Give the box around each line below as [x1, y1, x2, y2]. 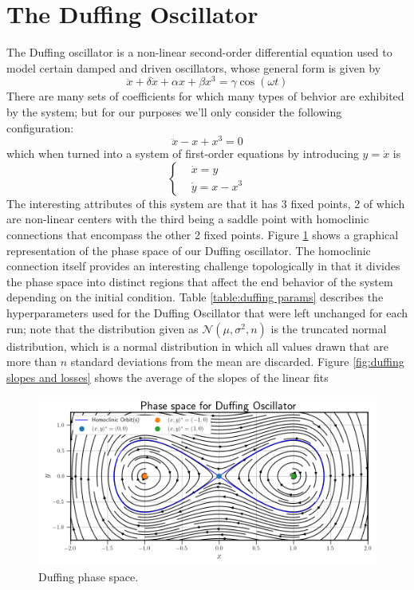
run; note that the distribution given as [6, 320, 199, 336]
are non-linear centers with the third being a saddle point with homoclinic [6, 210, 369, 227]
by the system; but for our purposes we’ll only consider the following [6, 103, 342, 120]
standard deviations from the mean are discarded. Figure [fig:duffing [70, 353, 404, 370]
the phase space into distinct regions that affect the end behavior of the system [6, 273, 393, 289]
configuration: [6, 119, 74, 136]
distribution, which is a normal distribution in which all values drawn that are [6, 337, 388, 354]
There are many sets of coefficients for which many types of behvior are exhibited [6, 88, 404, 104]
